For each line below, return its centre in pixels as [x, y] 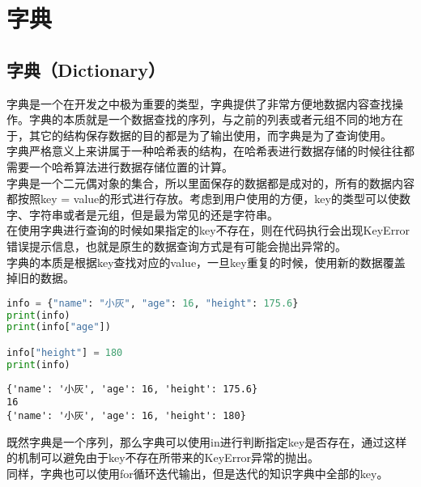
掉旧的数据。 [40, 278]
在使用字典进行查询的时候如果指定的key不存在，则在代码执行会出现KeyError [208, 230]
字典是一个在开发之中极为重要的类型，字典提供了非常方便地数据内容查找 [199, 103]
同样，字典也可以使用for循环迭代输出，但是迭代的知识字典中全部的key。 [198, 473]
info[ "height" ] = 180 [65, 352]
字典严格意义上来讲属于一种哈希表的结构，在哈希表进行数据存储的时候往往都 [210, 151]
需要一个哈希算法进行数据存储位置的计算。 [120, 166]
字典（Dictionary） [86, 69]
